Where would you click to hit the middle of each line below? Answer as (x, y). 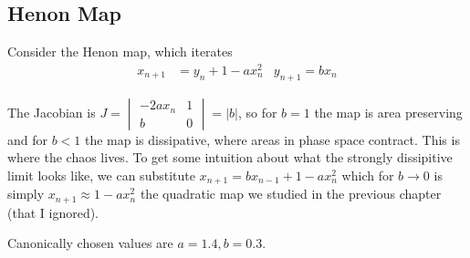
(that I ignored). (53, 212)
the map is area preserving (388, 112)
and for (28, 139)
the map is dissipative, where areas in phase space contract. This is (272, 139)
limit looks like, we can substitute (101, 175)
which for (368, 175)
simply (26, 194)
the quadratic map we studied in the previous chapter (291, 194)
